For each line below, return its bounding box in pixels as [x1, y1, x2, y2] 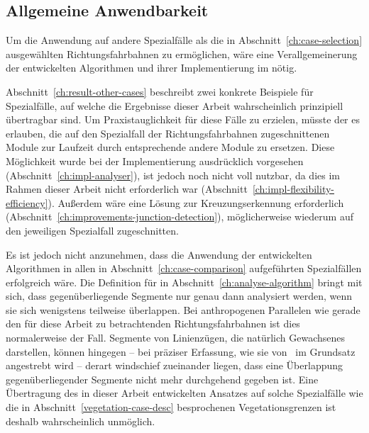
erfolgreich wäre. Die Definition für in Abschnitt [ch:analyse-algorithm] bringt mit [6, 274, 363, 289]
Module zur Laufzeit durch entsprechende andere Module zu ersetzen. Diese [6, 140, 335, 154]
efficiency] [6, 195, 48, 210]
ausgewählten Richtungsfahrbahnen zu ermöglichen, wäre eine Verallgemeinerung [6, 46, 358, 61]
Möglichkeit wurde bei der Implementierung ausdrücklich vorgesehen [6, 153, 304, 168]
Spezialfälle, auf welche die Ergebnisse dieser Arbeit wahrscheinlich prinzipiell [6, 98, 343, 113]
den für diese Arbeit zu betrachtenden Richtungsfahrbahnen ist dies [6, 316, 300, 331]
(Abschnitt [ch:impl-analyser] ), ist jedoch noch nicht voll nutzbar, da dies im [6, 167, 340, 182]
